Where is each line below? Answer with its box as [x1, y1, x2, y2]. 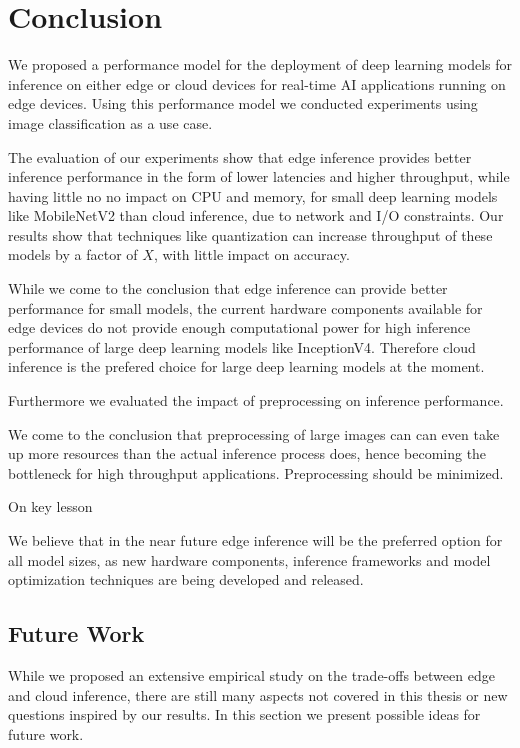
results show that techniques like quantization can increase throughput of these [8, 224, 493, 245]
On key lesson [8, 496, 93, 517]
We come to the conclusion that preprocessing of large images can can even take [8, 423, 500, 444]
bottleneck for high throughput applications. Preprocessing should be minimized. [8, 462, 504, 483]
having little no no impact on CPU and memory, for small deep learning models [8, 185, 498, 206]
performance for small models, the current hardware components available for [8, 297, 483, 318]
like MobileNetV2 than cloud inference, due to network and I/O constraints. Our [8, 205, 504, 226]
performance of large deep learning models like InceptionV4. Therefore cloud [8, 336, 476, 357]
